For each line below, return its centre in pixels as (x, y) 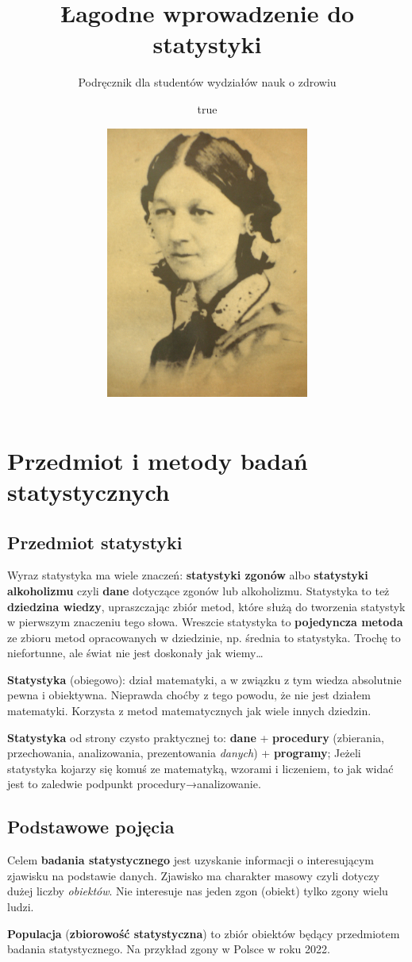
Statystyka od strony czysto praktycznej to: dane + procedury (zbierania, (196, 737)
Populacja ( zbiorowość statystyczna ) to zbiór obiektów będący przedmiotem (204, 933)
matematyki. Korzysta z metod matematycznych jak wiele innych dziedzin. (189, 711)
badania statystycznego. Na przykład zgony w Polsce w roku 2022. (169, 949)
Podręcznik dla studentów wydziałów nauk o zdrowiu (207, 82)
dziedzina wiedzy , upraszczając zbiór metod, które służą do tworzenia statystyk (206, 606)
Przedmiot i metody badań (158, 460)
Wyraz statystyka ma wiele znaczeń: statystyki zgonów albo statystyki (188, 575)
